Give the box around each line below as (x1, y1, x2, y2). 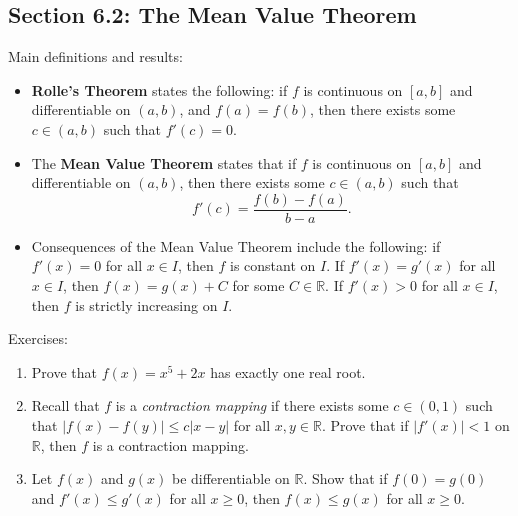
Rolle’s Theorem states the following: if (31, 79, 288, 100)
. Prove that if (321, 414, 409, 435)
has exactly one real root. (210, 361, 366, 382)
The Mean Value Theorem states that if (31, 152, 297, 173)
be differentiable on (171, 468, 290, 489)
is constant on (229, 255, 316, 276)
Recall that (31, 395, 100, 416)
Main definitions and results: (8, 46, 183, 67)
